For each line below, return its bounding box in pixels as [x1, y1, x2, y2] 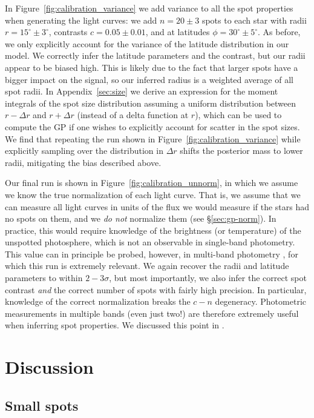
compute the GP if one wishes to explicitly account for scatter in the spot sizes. [5, 120, 300, 133]
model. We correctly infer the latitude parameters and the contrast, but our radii [5, 49, 306, 62]
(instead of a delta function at [77, 108, 189, 121]
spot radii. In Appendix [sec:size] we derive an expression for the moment [5, 85, 278, 98]
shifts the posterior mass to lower [180, 144, 303, 157]
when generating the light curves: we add [5, 13, 157, 26]
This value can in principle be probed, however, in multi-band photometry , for [5, 247, 298, 260]
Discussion [5, 354, 94, 379]
